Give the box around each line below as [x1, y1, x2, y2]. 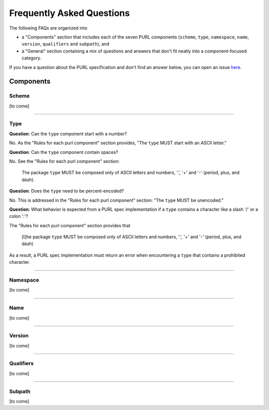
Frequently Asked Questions [9, 7, 130, 18]
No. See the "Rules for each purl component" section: [9, 158, 120, 164]
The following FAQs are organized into [9, 25, 88, 31]
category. [21, 55, 42, 61]
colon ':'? [9, 213, 28, 219]
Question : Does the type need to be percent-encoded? [9, 188, 124, 194]
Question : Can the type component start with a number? [9, 130, 127, 137]
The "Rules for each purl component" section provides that [9, 222, 131, 228]
